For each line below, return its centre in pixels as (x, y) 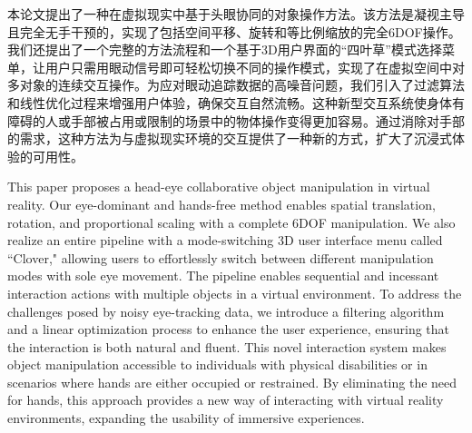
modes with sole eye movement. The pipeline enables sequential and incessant (223, 276)
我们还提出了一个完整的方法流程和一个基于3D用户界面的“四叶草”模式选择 (225, 49)
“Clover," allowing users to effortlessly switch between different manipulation (221, 257)
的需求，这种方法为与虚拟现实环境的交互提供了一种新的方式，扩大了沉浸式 (230, 138)
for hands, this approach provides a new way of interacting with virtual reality (226, 400)
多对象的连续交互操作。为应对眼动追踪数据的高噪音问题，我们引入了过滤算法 (236, 85)
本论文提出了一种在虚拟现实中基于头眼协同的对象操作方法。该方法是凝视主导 (236, 14)
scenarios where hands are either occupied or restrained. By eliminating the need (232, 382)
